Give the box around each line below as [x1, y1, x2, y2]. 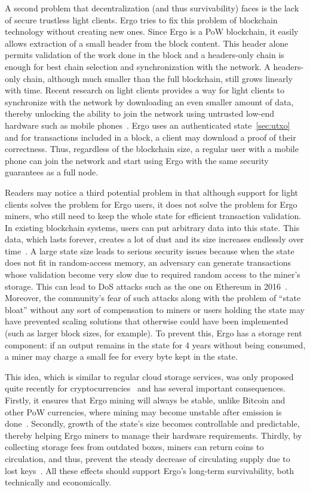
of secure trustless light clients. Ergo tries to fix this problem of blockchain [5, 13, 278, 26]
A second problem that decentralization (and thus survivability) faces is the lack [5, 2, 299, 14]
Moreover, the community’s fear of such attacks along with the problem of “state [5, 291, 301, 304]
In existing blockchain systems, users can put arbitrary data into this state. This [5, 221, 300, 233]
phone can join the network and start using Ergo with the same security [5, 154, 269, 166]
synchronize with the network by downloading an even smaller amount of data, [5, 95, 294, 108]
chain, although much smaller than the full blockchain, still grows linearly [23, 72, 293, 84]
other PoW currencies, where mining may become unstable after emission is [5, 405, 282, 418]
